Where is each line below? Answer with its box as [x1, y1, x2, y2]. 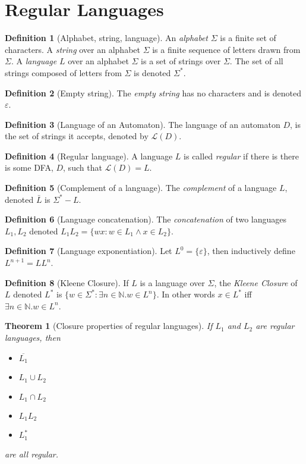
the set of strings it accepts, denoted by [5, 130, 149, 142]
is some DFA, [5, 161, 53, 174]
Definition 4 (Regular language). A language [5, 149, 173, 162]
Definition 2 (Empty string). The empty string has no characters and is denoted [5, 86, 301, 99]
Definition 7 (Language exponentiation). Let [5, 244, 172, 257]
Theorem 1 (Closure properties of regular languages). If [5, 319, 213, 332]
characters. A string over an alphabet [5, 43, 140, 55]
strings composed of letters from [5, 66, 122, 79]
